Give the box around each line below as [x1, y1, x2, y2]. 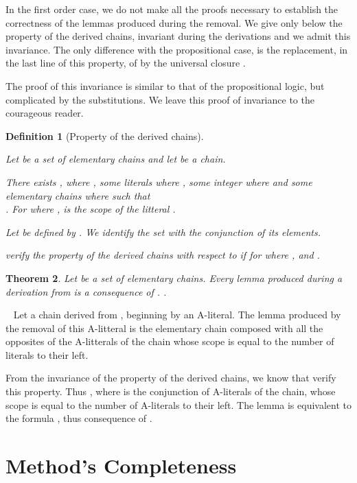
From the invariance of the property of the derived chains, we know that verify [5, 370, 336, 385]
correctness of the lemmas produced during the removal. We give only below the [5, 15, 343, 30]
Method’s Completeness [5, 451, 237, 480]
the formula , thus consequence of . [5, 411, 152, 425]
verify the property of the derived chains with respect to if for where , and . [5, 248, 320, 262]
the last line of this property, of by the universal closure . [5, 56, 246, 70]
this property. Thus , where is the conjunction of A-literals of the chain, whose [5, 384, 336, 399]
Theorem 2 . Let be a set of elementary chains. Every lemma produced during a [5, 270, 343, 285]
